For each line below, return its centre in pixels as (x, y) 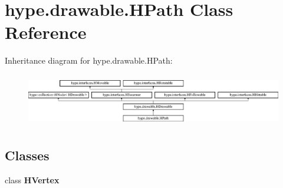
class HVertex (32, 179)
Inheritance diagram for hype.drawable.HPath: (89, 60)
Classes (27, 155)
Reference (46, 32)
